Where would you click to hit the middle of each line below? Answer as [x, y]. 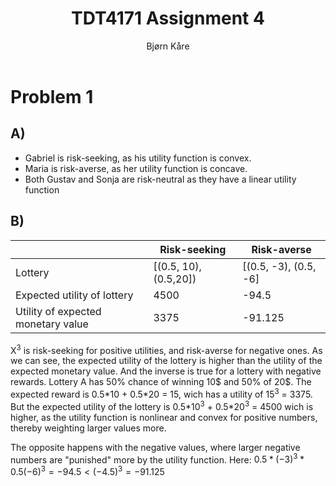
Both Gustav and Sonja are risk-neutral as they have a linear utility [160, 179]
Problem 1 [52, 96]
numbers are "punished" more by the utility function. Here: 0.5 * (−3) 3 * [157, 459]
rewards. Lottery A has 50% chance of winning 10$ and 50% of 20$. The [161, 382]
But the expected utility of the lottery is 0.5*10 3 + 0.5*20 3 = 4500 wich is [162, 405]
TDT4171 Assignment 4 [168, 18]
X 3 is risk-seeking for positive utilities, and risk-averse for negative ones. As [166, 349]
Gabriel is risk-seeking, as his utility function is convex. [138, 158]
